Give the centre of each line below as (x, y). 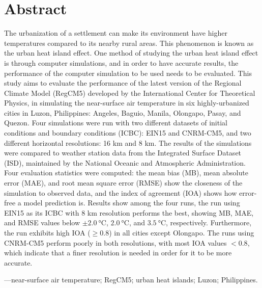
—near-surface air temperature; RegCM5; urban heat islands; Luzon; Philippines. (131, 280)
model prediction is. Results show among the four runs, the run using (132, 203)
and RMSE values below (42, 222)
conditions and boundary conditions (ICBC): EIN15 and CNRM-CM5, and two (128, 133)
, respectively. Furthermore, (209, 222)
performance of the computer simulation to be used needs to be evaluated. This (128, 73)
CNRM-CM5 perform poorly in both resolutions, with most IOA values (115, 242)
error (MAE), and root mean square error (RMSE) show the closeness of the (123, 183)
